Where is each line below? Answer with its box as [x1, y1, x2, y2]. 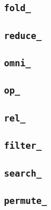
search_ [4, 167, 42, 179]
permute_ [4, 195, 47, 206]
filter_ [4, 140, 42, 151]
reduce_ [4, 30, 42, 41]
